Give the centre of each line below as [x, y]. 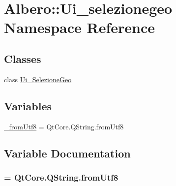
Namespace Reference [79, 27]
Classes [23, 58]
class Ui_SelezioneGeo [38, 79]
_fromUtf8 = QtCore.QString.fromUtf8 [64, 126]
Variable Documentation [67, 153]
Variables [28, 106]
